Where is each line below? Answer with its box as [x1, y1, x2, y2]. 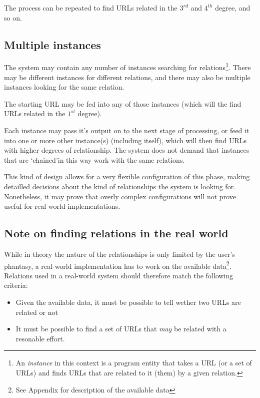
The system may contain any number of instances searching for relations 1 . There [4, 61, 251, 73]
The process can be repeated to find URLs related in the [4, 3, 177, 13]
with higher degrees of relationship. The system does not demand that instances [4, 145, 249, 155]
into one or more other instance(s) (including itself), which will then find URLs [4, 135, 247, 145]
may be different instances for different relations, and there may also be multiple [4, 72, 250, 82]
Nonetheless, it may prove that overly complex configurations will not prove [4, 191, 236, 201]
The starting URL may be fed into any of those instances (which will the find [4, 98, 241, 109]
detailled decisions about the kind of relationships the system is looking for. [4, 181, 236, 191]
